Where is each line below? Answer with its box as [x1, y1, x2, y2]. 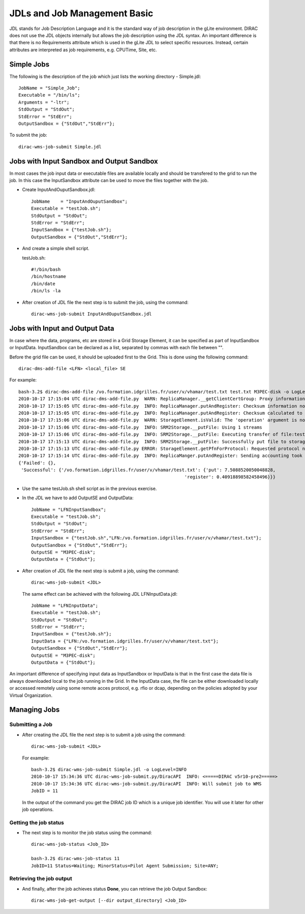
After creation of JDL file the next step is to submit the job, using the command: [22, 299, 189, 305]
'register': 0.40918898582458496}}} [184, 474, 276, 480]
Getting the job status [9, 819, 65, 826]
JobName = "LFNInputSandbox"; [31, 506, 107, 512]
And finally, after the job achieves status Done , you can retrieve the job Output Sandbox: [22, 886, 207, 892]
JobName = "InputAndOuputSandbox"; [31, 198, 128, 204]
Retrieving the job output [9, 875, 72, 882]
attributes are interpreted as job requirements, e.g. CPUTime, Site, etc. [9, 46, 157, 53]
